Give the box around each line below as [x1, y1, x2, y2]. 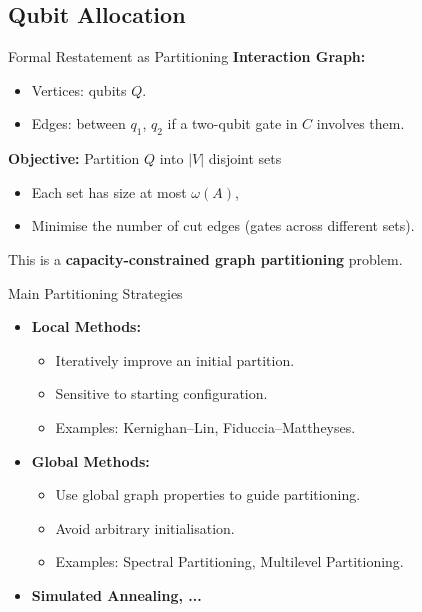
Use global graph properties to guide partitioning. [55, 484, 361, 505]
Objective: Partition [8, 148, 140, 169]
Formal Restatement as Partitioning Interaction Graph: [8, 46, 366, 67]
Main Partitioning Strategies [8, 282, 183, 303]
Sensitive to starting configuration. [55, 383, 268, 404]
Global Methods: [31, 450, 150, 471]
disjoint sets [208, 148, 282, 169]
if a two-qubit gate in [167, 113, 298, 134]
